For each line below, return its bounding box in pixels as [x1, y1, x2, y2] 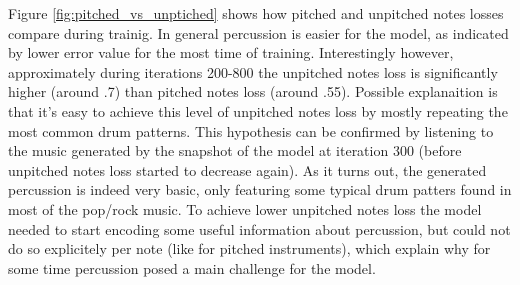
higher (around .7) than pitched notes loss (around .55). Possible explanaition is [8, 81, 498, 102]
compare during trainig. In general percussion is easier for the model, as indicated [8, 22, 509, 43]
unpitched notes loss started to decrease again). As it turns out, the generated [8, 159, 487, 180]
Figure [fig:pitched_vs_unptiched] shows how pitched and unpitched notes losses [8, 3, 504, 23]
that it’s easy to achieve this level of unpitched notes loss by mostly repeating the [8, 100, 508, 121]
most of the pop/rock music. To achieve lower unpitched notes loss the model [8, 198, 482, 219]
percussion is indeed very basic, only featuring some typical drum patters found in [8, 179, 512, 200]
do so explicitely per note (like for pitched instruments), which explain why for [8, 238, 491, 259]
